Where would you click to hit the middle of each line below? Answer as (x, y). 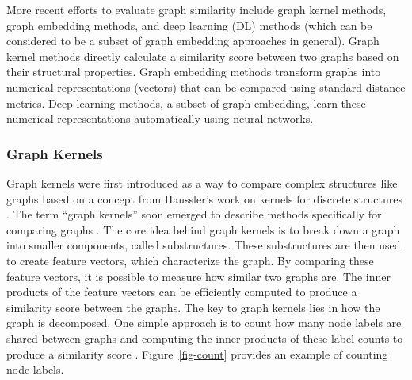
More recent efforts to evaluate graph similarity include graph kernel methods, (196, 9)
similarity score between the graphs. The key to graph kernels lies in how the (193, 307)
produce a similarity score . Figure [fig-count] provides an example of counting (197, 353)
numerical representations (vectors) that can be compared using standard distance (206, 87)
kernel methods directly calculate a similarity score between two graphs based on (203, 56)
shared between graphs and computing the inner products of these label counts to (205, 338)
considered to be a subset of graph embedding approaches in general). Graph (193, 41)
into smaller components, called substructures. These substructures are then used (204, 245)
